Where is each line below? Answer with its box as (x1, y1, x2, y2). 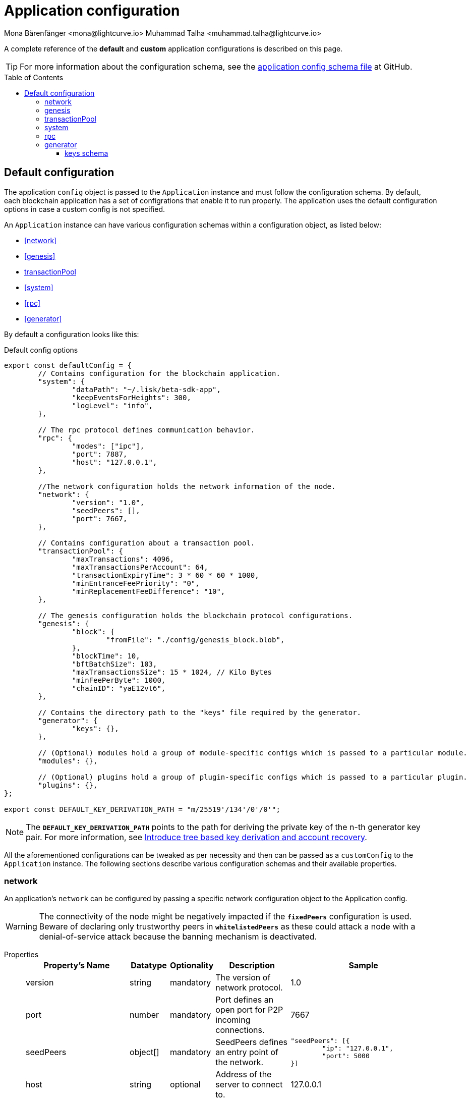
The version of (215, 972, 271, 983)
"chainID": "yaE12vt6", (72, 684, 166, 692)
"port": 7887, (72, 450, 128, 458)
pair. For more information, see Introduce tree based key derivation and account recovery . (26, 832, 367, 842)
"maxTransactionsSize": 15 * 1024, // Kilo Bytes (72, 668, 272, 676)
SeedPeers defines (215, 1037, 287, 1048)
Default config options (4, 345, 78, 354)
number (130, 1010, 159, 1020)
